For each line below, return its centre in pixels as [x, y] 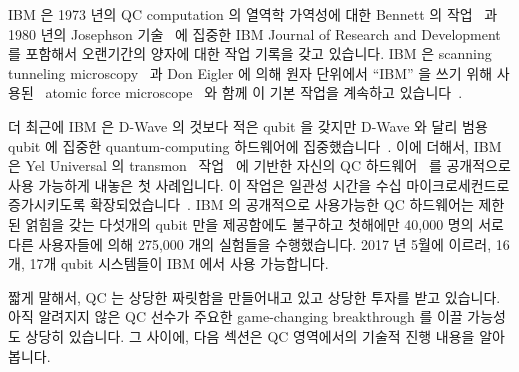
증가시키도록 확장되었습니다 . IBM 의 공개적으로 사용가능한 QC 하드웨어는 [241, 204]
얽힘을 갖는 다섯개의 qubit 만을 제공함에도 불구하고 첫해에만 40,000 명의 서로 [264, 223]
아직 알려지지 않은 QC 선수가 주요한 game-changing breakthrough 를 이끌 [235, 316]
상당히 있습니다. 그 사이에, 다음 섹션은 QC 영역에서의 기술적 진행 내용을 [250, 335]
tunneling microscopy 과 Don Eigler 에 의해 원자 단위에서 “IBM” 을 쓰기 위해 [250, 72]
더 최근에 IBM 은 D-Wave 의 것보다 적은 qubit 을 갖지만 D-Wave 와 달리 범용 [248, 125]
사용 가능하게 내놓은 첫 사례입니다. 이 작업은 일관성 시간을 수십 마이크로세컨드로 [259, 184]
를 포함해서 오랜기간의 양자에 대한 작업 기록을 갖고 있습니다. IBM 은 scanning [250, 53]
